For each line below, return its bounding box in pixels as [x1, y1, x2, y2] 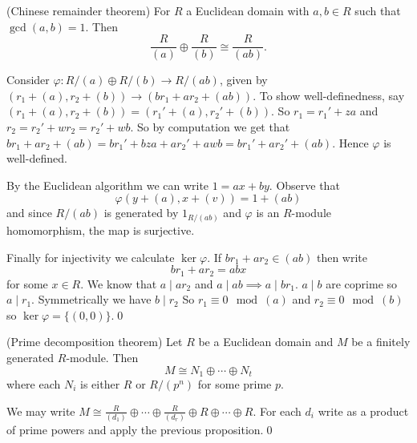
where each [6, 375, 61, 392]
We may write [6, 402, 75, 419]
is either [80, 375, 120, 392]
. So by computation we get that [130, 119, 290, 135]
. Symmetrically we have [31, 291, 152, 308]
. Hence [332, 134, 369, 151]
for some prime [197, 375, 272, 392]
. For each [253, 402, 302, 419]
